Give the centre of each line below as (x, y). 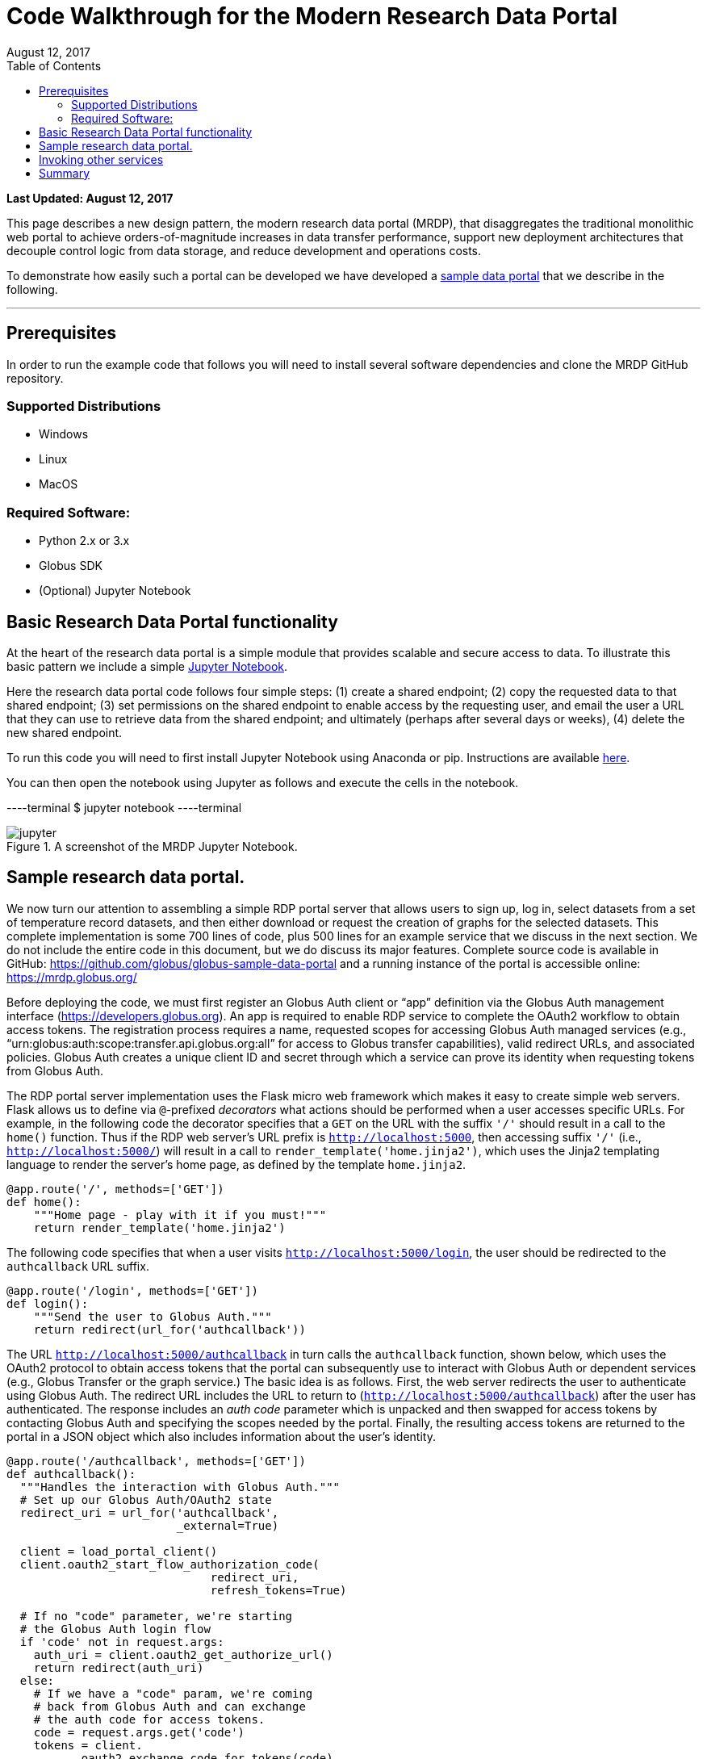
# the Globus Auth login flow (115, 1629)
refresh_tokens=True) (278, 1590)
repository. (35, 378)
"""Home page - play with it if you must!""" (180, 1215)
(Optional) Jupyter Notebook (115, 591)
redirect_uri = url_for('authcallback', (149, 1512)
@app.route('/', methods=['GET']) (115, 1189)
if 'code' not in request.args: (122, 1642)
